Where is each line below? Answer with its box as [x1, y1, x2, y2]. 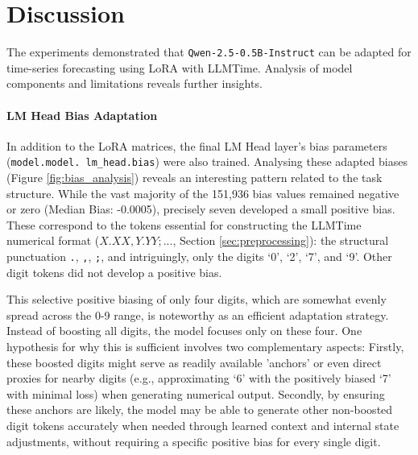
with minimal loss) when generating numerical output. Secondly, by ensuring [6, 385, 385, 402]
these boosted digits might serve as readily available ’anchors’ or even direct [6, 354, 382, 370]
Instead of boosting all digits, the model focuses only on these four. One [6, 322, 362, 339]
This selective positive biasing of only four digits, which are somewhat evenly [6, 291, 387, 308]
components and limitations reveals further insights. [6, 75, 263, 92]
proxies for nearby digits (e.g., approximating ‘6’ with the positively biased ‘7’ [6, 370, 391, 387]
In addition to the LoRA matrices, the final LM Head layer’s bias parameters [6, 137, 387, 154]
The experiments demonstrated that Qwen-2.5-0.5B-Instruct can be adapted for [6, 43, 412, 60]
